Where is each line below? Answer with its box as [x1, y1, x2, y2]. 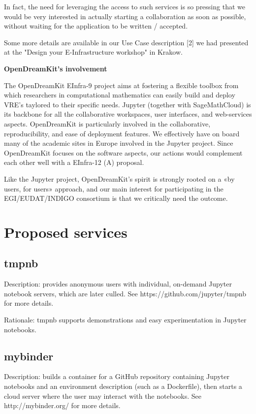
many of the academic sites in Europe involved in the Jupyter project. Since [4, 138, 233, 148]
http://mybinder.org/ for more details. [4, 400, 121, 411]
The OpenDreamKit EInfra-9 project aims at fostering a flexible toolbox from [4, 80, 239, 90]
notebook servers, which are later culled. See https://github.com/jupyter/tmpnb [4, 288, 247, 298]
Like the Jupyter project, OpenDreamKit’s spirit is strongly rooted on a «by [4, 173, 235, 184]
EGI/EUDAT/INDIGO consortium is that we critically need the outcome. [4, 193, 228, 203]
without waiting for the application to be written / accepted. [4, 21, 188, 31]
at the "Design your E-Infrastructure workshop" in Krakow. [4, 47, 183, 57]
